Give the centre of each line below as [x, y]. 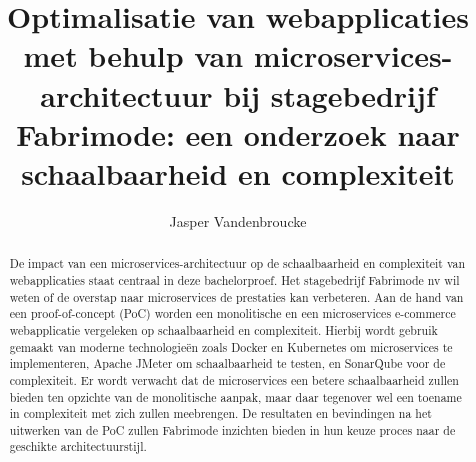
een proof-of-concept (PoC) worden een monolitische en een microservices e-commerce [232, 313]
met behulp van [133, 55]
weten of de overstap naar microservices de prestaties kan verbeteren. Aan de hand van [236, 296]
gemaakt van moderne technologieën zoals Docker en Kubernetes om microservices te [231, 346]
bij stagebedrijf [329, 94]
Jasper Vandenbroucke [238, 220]
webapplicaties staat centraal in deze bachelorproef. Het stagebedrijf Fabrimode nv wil [234, 279]
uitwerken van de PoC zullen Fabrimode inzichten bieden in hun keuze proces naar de [232, 429]
